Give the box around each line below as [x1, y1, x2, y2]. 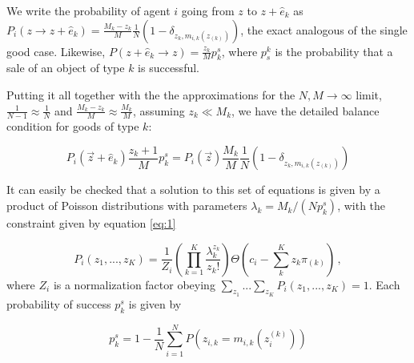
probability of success [6, 295, 111, 312]
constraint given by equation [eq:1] [6, 215, 176, 232]
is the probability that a [275, 42, 393, 59]
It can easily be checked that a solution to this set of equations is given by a [6, 181, 380, 198]
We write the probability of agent [6, 2, 171, 18]
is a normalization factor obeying [53, 276, 215, 292]
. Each [368, 276, 400, 292]
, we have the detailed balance [231, 102, 380, 119]
